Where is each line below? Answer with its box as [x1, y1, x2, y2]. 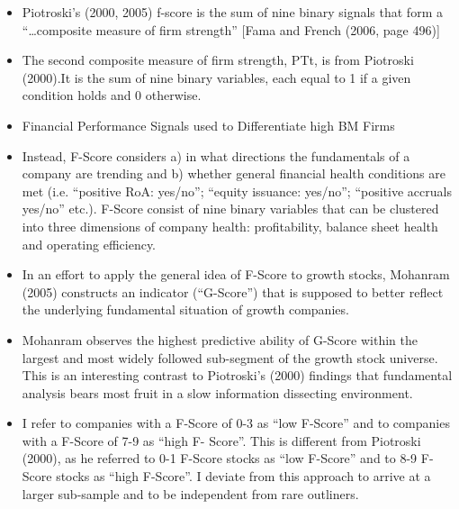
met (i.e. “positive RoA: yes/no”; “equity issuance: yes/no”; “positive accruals [22, 181, 452, 200]
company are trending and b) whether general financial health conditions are [22, 164, 445, 183]
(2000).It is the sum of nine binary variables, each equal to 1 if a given [22, 68, 411, 86]
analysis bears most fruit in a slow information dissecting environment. [22, 383, 413, 402]
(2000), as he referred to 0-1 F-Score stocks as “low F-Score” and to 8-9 [22, 449, 418, 468]
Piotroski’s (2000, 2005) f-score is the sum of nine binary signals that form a [22, 3, 443, 21]
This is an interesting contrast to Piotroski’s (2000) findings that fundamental [22, 366, 453, 385]
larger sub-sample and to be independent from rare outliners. [22, 484, 359, 503]
